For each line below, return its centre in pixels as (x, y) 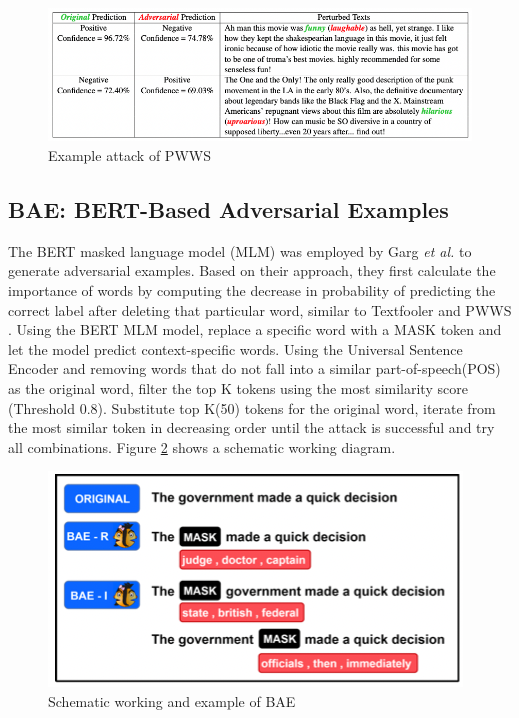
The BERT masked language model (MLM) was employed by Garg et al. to (240, 250)
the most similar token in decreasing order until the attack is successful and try (251, 427)
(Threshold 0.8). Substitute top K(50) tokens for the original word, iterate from (252, 407)
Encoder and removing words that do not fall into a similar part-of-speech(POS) (254, 368)
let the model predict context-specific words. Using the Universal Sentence (235, 348)
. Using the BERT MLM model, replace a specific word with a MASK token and (255, 329)
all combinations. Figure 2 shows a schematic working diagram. (202, 446)
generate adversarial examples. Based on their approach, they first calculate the (252, 270)
